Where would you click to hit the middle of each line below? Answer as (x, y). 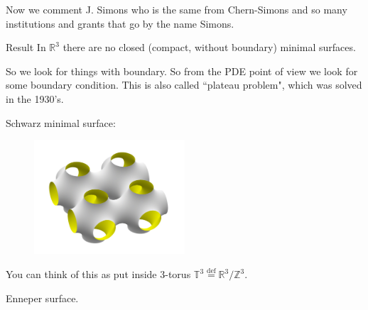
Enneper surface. (42, 298)
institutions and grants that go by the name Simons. (120, 23)
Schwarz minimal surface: (61, 122)
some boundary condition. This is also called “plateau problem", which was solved (184, 85)
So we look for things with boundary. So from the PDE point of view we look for (182, 71)
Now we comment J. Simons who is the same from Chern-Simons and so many (177, 9)
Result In (26, 47)
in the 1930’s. (35, 98)
